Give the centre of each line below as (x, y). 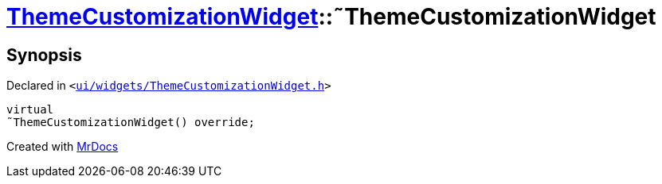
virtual (30, 110)
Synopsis (44, 55)
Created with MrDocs (63, 147)
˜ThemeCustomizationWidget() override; (131, 123)
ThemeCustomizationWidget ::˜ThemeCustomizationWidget (331, 17)
